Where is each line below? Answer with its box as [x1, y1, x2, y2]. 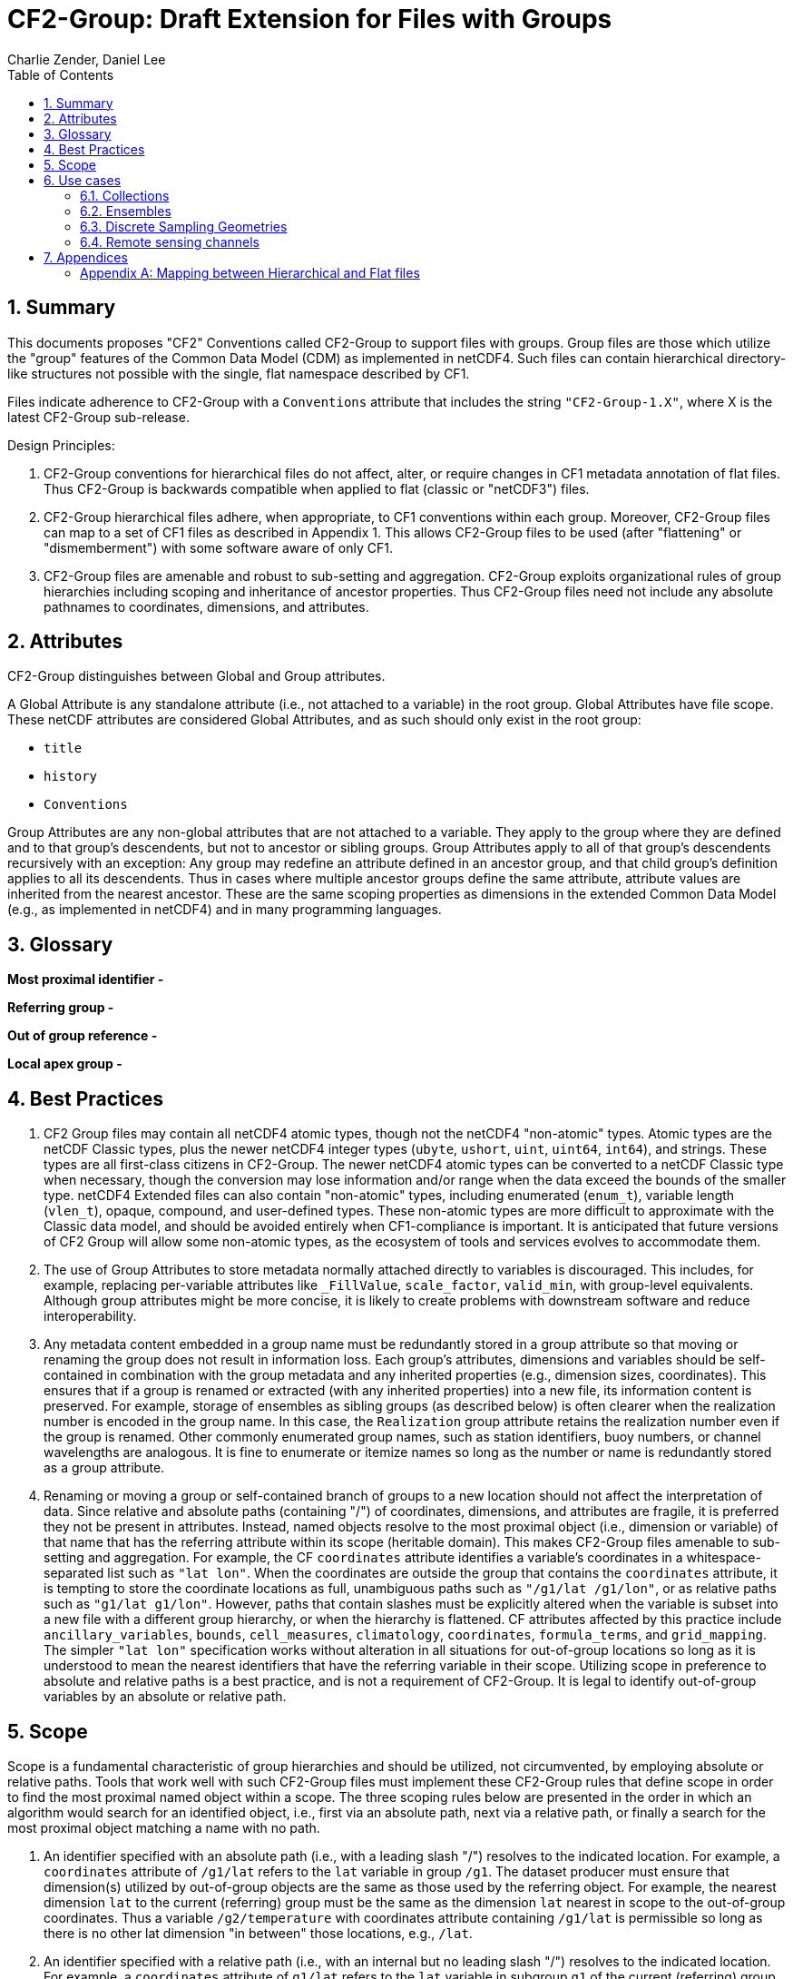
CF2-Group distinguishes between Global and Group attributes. [7, 668, 386, 684]
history [44, 769, 98, 784]
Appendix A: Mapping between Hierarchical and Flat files [80, 264, 420, 281]
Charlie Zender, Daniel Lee [7, 51, 166, 67]
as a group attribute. [44, 1460, 165, 1476]
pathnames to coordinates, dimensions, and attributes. [44, 598, 369, 615]
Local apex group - [7, 1056, 122, 1072]
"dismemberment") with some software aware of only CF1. [44, 539, 393, 556]
